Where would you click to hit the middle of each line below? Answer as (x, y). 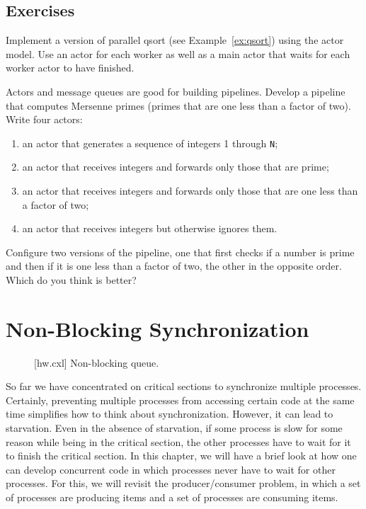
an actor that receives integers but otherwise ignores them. (150, 228)
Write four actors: (44, 119)
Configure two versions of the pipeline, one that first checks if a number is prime (180, 252)
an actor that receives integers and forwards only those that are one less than (190, 191)
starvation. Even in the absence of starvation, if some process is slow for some (174, 428)
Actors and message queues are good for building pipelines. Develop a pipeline (176, 91)
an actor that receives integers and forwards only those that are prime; (176, 167)
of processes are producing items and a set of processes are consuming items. (172, 497)
